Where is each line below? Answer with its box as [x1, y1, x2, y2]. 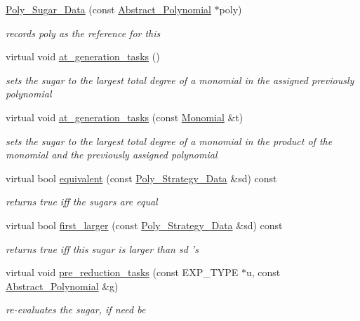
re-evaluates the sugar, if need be [6, 302, 146, 317]
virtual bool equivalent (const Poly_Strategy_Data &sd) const [6, 170, 277, 185]
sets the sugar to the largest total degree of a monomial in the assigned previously [6, 72, 354, 87]
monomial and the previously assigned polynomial [6, 147, 218, 162]
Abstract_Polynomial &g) [6, 278, 119, 293]
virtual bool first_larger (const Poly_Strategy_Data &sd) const [6, 217, 283, 232]
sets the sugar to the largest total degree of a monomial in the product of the [6, 133, 333, 148]
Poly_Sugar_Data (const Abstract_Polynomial [6, 2, 211, 16]
